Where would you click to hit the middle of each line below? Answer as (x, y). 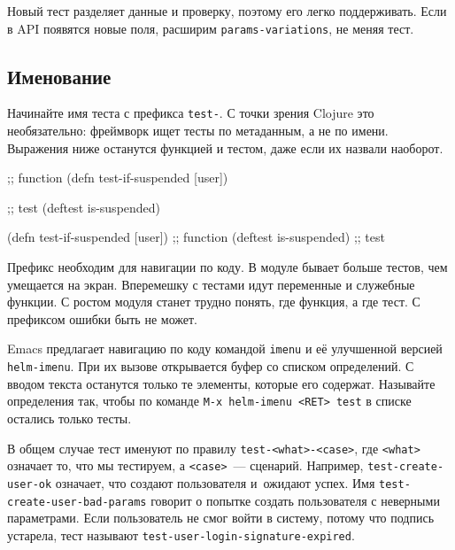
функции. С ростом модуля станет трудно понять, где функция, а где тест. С (214, 302)
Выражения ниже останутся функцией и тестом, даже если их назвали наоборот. (225, 147)
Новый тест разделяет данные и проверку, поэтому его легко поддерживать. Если (227, 11)
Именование (59, 76)
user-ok (30, 484)
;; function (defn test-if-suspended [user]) (118, 178)
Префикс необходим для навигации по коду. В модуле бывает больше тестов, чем (227, 267)
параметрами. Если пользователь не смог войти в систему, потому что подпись (221, 518)
